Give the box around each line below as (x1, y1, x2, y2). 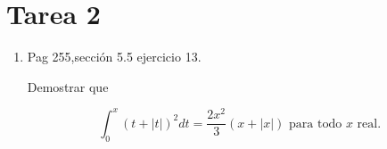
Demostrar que (27, 77, 109, 95)
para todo (289, 117, 342, 130)
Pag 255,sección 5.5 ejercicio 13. (27, 47, 202, 66)
